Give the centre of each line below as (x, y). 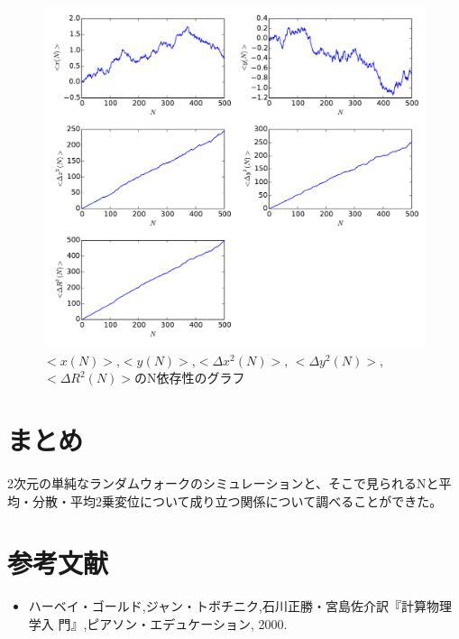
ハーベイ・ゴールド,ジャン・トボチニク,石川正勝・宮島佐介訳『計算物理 (240, 606)
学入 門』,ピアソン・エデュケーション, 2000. (158, 624)
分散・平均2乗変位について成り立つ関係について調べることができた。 (237, 500)
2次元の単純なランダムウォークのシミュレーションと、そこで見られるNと (223, 483)
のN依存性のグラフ (190, 378)
